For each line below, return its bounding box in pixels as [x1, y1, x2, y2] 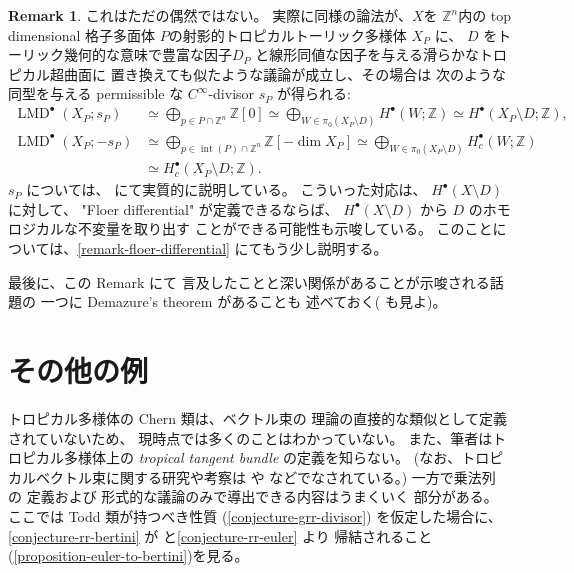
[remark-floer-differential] [77, 238, 230, 259]
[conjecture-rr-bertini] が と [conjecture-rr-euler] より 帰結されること [8, 525, 433, 546]
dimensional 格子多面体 [8, 24, 156, 45]
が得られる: [277, 83, 351, 104]
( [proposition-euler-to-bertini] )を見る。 [8, 545, 249, 566]
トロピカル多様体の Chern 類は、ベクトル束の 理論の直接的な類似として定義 [8, 407, 507, 428]
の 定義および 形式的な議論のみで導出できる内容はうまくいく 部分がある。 [8, 486, 498, 507]
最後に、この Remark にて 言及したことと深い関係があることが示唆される [8, 271, 490, 292]
